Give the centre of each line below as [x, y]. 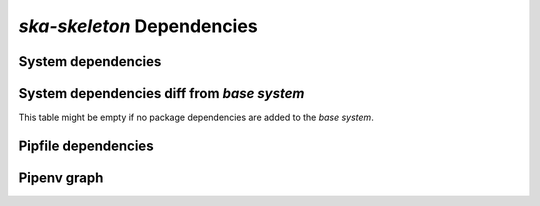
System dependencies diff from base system [161, 93]
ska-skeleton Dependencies [138, 26]
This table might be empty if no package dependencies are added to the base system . [196, 117]
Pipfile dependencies [86, 145]
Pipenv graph [61, 177]
